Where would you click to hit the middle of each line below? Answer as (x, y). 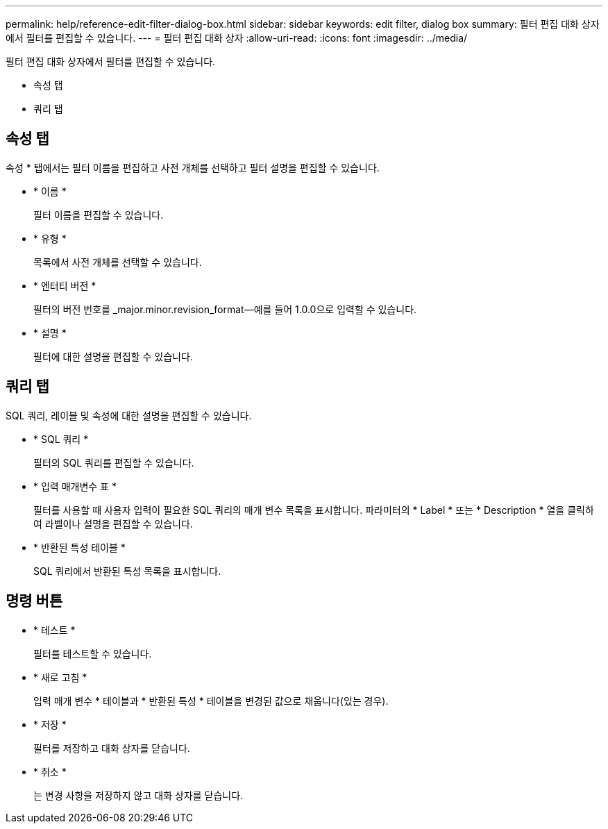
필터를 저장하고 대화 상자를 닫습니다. (112, 748)
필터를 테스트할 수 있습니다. (93, 653)
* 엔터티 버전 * (65, 285)
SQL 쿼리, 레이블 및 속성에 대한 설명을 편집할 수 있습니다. (129, 415)
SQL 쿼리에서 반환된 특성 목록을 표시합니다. (127, 571)
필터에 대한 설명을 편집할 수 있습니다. (113, 356)
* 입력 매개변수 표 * (75, 486)
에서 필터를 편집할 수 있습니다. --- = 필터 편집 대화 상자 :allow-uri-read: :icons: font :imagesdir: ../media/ (237, 38)
